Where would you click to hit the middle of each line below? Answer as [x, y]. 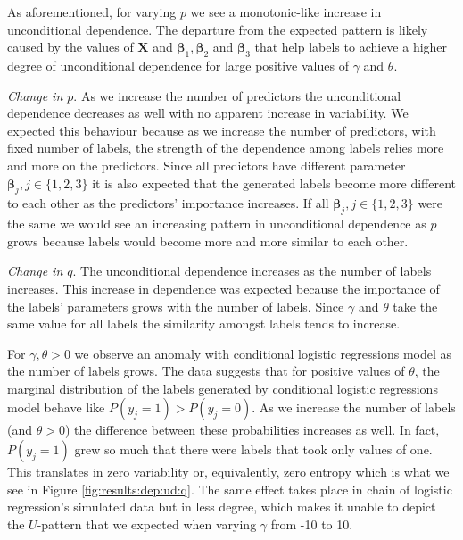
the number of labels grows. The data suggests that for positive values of [206, 371]
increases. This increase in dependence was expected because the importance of [223, 288]
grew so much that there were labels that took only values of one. [253, 449]
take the [415, 306]
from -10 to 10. [312, 523]
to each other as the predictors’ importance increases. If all [168, 203]
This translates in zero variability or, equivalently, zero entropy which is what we [228, 472]
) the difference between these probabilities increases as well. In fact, [252, 430]
